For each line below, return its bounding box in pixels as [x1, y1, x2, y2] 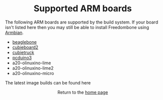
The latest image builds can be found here [5, 79, 91, 86]
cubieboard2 [12, 44, 38, 50]
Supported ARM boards [33, 3, 132, 14]
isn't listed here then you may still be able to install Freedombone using [5, 24, 149, 30]
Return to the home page [57, 89, 108, 95]
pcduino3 [12, 54, 32, 60]
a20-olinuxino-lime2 [12, 65, 54, 71]
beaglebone [12, 39, 37, 45]
